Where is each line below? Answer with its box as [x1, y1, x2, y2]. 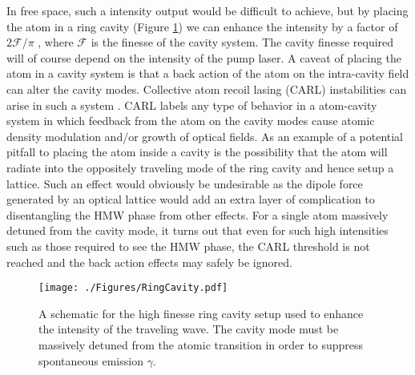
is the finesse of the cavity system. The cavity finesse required [91, 34, 394, 50]
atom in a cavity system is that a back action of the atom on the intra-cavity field [6, 65, 409, 82]
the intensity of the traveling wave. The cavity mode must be [38, 321, 339, 337]
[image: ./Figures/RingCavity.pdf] [38, 282, 228, 294]
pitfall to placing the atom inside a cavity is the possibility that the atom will [6, 143, 388, 160]
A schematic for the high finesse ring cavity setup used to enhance [38, 304, 364, 321]
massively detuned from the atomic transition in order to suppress [38, 336, 364, 353]
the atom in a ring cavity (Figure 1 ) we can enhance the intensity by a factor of [6, 18, 398, 34]
